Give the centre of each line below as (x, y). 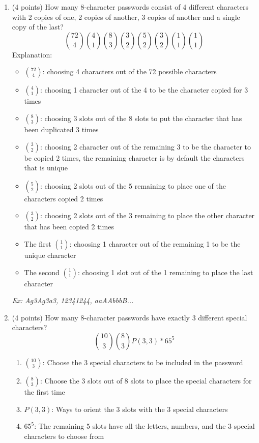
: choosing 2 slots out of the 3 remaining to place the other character (147, 215)
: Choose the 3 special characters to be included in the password (143, 362)
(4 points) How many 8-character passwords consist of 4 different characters (130, 7)
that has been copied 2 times (69, 227)
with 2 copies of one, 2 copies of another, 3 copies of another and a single (126, 17)
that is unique (46, 168)
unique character (50, 255)
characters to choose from (64, 436)
